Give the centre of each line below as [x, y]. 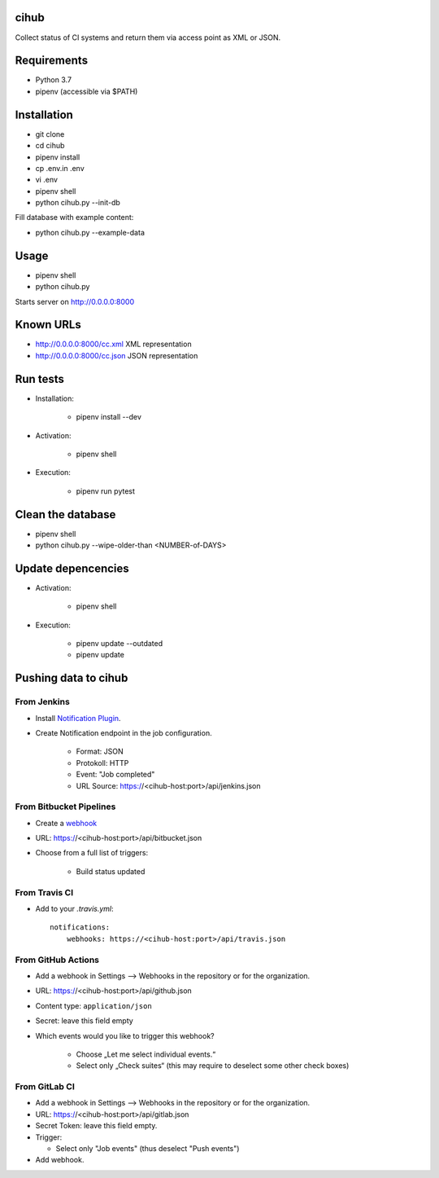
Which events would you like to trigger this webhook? [125, 1035]
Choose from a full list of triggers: [92, 853]
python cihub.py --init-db [78, 203]
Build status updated [111, 871]
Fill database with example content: [74, 218]
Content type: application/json [93, 1005]
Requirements [52, 61]
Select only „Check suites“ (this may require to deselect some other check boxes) [213, 1066]
